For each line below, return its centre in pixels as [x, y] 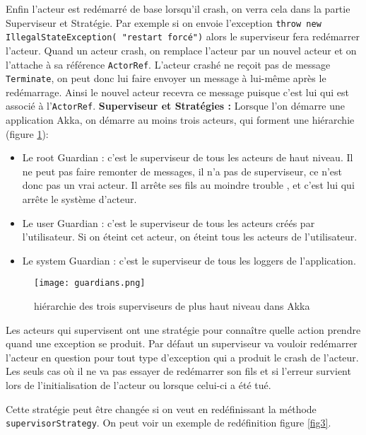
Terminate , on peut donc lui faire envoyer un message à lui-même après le [166, 78]
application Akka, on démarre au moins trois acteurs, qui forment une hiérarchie [180, 120]
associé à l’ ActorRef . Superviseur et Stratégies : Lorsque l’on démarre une [176, 106]
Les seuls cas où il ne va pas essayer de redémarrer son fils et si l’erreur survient [178, 371]
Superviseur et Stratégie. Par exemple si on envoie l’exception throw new [164, 22]
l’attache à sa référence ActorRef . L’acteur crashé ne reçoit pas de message [168, 64]
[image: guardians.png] [90, 283]
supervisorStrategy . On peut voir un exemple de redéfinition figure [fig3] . [169, 423]
